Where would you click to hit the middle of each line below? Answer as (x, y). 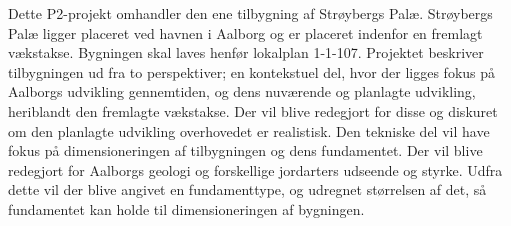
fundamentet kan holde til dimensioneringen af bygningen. (186, 208)
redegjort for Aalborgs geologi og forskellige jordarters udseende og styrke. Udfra (255, 169)
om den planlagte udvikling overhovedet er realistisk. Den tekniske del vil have (249, 130)
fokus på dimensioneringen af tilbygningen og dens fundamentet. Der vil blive (245, 150)
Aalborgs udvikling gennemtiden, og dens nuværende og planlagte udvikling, (242, 91)
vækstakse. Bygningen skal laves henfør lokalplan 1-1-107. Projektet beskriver (246, 52)
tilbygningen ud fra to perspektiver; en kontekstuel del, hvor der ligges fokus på (252, 71)
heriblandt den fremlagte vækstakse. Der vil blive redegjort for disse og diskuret (253, 110)
